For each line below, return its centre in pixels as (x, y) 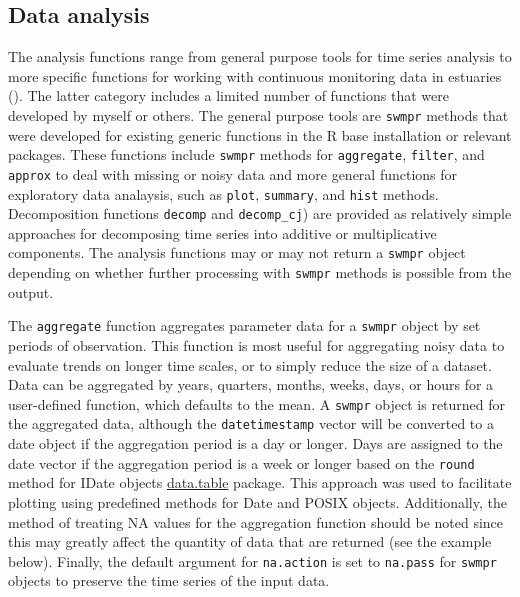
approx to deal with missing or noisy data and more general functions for (233, 173)
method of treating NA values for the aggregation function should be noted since (256, 521)
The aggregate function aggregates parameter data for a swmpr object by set (244, 325)
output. (31, 291)
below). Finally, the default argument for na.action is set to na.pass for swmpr (252, 560)
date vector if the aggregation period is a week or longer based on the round (241, 462)
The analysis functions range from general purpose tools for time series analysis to (260, 56)
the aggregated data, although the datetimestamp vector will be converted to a (251, 423)
